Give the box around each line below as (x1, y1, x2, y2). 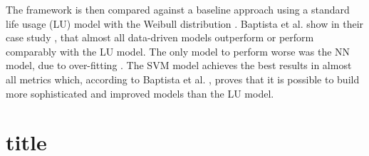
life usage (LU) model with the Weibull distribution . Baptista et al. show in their (6, 16, 364, 31)
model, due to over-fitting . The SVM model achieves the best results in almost (6, 58, 352, 73)
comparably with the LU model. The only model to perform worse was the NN (6, 43, 350, 58)
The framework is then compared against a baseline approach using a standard (6, 2, 350, 16)
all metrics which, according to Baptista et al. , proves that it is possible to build (6, 71, 360, 86)
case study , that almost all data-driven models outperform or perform (6, 30, 314, 45)
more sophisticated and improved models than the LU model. (6, 85, 274, 100)
